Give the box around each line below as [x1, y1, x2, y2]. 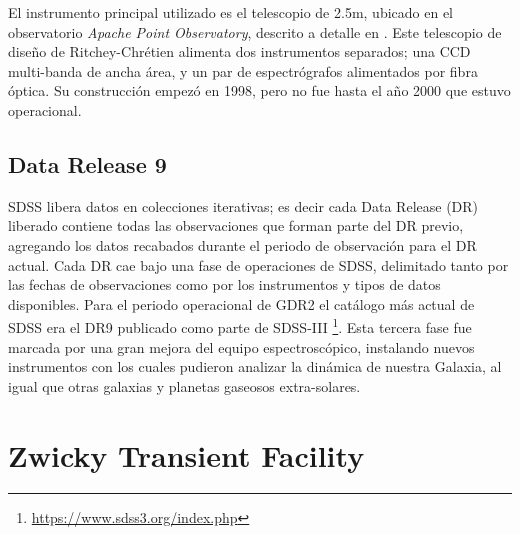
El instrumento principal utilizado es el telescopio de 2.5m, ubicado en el [8, 2, 454, 22]
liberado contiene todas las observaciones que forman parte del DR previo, [8, 215, 464, 236]
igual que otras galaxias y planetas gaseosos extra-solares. [8, 375, 361, 396]
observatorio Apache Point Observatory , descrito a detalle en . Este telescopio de [8, 21, 502, 42]
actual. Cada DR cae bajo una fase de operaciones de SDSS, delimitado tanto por [8, 254, 509, 275]
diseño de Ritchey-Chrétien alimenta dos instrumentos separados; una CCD [8, 41, 471, 62]
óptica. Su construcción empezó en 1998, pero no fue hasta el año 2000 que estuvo [8, 80, 511, 101]
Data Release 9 [8, 148, 167, 179]
